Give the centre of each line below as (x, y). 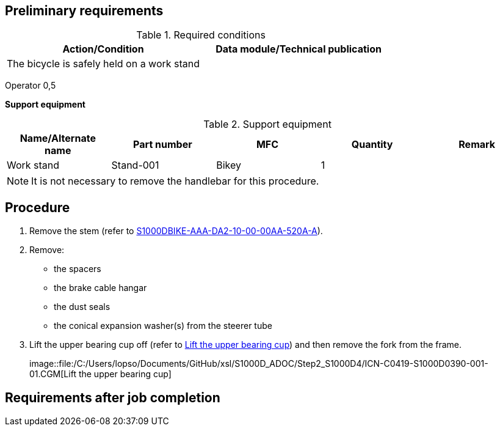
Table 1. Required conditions (201, 35)
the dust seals (82, 307)
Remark (477, 145)
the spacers (78, 269)
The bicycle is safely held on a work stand (103, 64)
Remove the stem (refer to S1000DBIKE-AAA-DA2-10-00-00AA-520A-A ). (176, 231)
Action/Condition (103, 49)
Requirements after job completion (113, 397)
